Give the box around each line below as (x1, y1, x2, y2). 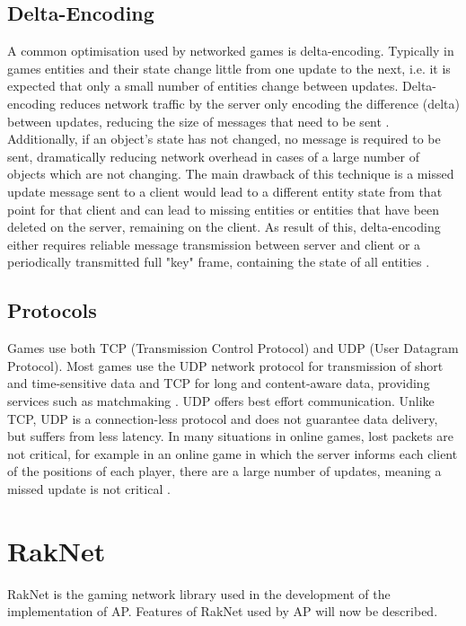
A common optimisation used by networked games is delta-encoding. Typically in (7, 41, 454, 60)
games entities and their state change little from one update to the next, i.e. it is (7, 58, 451, 77)
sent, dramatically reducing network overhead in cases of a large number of (7, 146, 419, 165)
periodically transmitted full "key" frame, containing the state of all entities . (7, 252, 430, 271)
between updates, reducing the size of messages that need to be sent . (7, 111, 390, 130)
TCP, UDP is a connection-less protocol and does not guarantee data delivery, (7, 409, 438, 428)
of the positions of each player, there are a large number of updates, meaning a (7, 462, 442, 481)
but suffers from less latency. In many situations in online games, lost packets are (7, 427, 453, 445)
